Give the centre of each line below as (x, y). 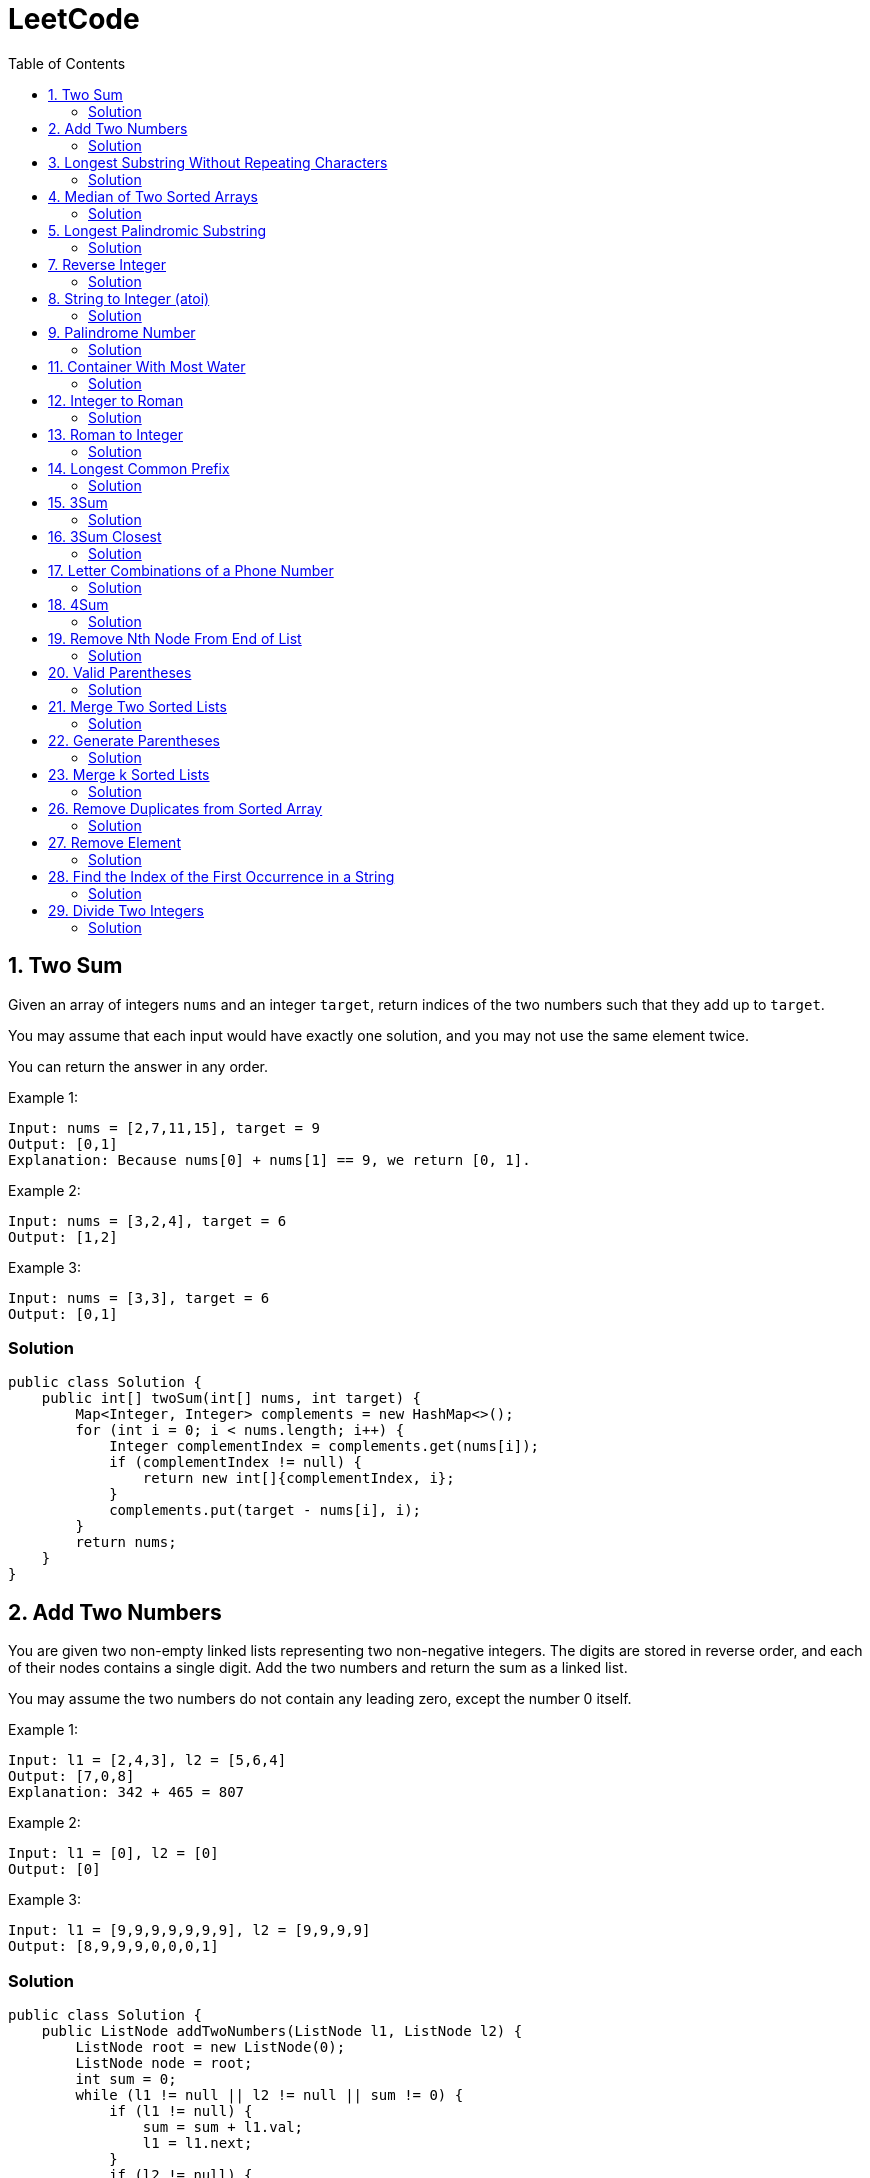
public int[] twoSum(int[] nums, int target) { (231, 1398)
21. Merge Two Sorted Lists (137, 706)
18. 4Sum (78, 604)
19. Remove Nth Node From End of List (175, 638)
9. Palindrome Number (122, 332)
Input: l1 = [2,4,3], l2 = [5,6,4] (147, 1760)
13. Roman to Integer (115, 434)
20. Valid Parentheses (120, 672)
